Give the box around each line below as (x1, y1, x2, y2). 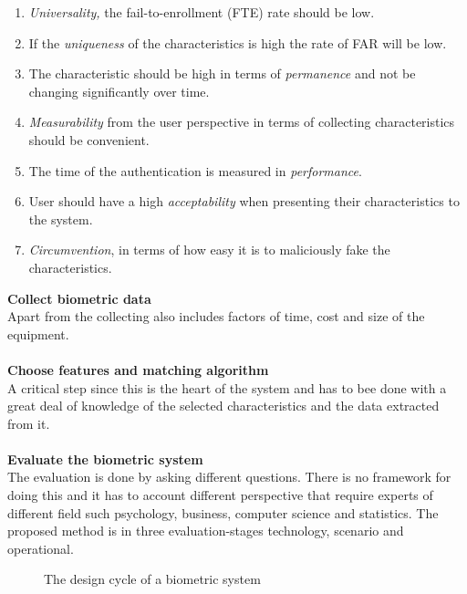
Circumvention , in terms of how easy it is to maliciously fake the (28, 240, 390, 259)
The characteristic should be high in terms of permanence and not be (28, 64, 416, 83)
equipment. (7, 324, 69, 343)
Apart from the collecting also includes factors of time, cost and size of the (7, 307, 425, 326)
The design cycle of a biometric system (44, 569, 261, 589)
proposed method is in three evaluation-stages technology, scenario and (7, 521, 404, 540)
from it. (7, 413, 50, 432)
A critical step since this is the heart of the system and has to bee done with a (7, 378, 447, 397)
